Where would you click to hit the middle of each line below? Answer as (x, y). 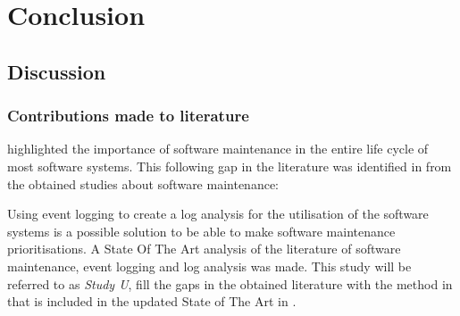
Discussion (57, 71)
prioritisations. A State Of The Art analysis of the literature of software (204, 249)
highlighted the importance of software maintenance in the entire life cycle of (218, 149)
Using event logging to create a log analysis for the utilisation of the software (218, 214)
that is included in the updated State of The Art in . (152, 301)
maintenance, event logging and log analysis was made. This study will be (209, 266)
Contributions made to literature (128, 116)
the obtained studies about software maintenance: (143, 183)
